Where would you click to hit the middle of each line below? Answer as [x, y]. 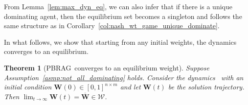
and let [130, 87]
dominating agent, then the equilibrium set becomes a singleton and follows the [123, 16]
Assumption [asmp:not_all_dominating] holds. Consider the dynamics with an [124, 77]
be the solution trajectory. [206, 87]
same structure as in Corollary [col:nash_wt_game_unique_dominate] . [112, 26]
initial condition [28, 87]
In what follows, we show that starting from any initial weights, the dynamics [120, 42]
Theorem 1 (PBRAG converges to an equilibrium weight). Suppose [107, 67]
